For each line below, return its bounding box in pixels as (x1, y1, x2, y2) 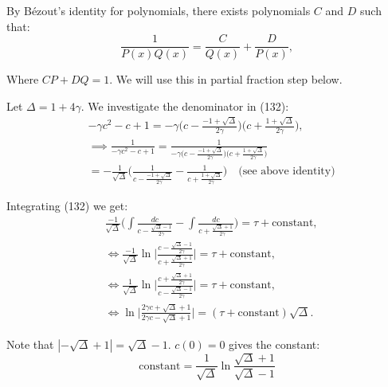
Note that (6, 335, 54, 352)
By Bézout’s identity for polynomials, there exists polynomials (6, 2, 311, 18)
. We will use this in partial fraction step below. (109, 71, 343, 88)
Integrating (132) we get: (6, 197, 128, 214)
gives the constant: (229, 335, 320, 352)
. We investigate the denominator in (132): (80, 97, 289, 114)
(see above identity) (238, 166, 335, 178)
